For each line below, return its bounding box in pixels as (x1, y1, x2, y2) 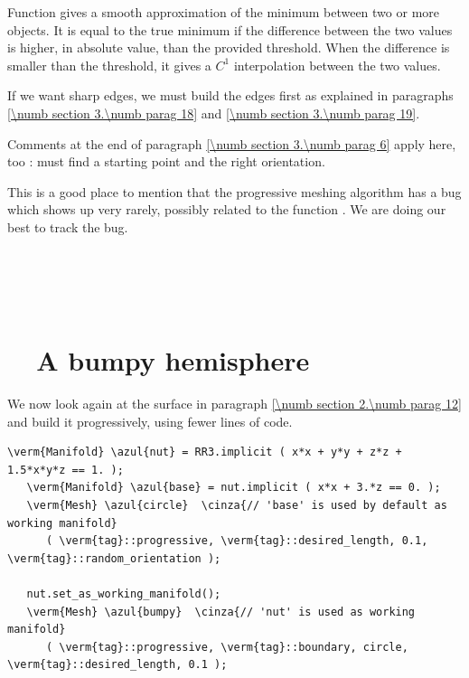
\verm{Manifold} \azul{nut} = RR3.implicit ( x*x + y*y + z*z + (7, 446, 402, 459)
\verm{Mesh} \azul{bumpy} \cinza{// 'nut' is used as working (26, 605, 416, 618)
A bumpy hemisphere (36, 342, 310, 379)
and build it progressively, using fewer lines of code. (7, 411, 293, 430)
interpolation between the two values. (233, 55, 441, 74)
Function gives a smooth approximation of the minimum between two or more (7, 3, 440, 21)
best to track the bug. (7, 217, 128, 236)
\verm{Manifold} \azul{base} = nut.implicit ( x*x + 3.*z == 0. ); (26, 481, 441, 494)
